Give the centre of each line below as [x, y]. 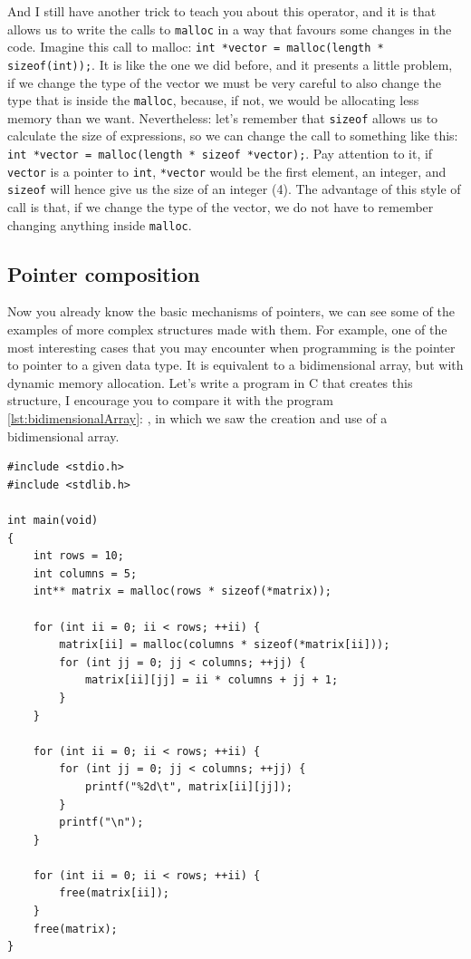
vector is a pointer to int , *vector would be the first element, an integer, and [227, 171]
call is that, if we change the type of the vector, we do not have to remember [221, 207]
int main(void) [53, 521]
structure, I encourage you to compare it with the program [171, 400]
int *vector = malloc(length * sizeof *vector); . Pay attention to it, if [220, 154]
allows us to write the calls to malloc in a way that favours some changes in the [230, 29]
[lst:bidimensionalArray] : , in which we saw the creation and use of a [197, 418]
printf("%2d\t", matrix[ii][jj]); [188, 786]
